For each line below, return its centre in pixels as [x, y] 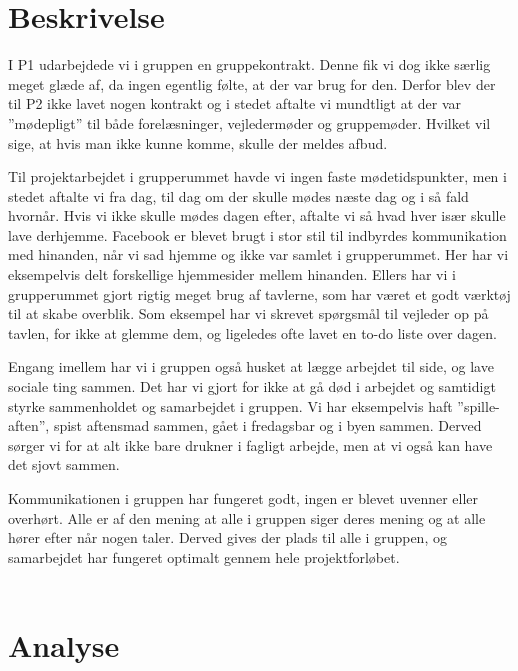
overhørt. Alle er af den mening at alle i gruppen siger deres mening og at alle [247, 517]
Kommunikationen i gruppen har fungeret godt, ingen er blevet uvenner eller [243, 498]
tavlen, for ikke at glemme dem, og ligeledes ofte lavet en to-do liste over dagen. [252, 332]
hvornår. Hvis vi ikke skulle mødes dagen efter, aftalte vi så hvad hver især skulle [257, 215]
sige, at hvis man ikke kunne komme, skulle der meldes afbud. [198, 142]
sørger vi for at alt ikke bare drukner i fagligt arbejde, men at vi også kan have [250, 444]
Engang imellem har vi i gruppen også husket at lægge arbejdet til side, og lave [251, 366]
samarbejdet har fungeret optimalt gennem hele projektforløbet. [204, 556]
